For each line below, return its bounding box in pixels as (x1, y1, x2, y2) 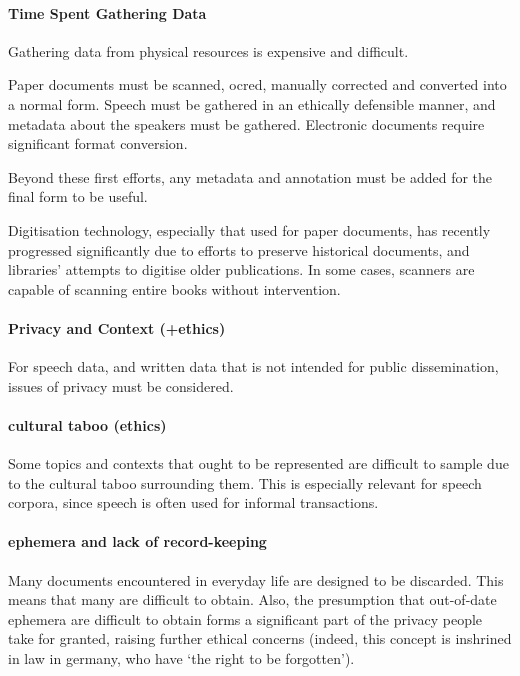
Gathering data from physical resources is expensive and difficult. (8, 40, 409, 61)
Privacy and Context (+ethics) (8, 317, 226, 338)
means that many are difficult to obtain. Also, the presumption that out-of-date (8, 589, 497, 610)
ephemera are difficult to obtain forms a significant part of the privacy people (8, 608, 483, 629)
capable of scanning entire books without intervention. (8, 278, 341, 299)
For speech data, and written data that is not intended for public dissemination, (8, 356, 499, 377)
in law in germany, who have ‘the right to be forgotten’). (8, 648, 355, 669)
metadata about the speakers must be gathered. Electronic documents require (8, 113, 485, 134)
